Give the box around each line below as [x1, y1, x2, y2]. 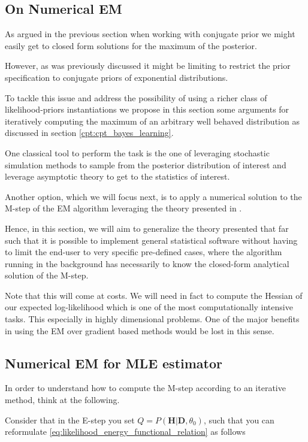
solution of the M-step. [5, 269, 89, 281]
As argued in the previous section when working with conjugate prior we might [5, 28, 295, 40]
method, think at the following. [5, 393, 120, 406]
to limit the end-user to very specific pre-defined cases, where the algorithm [5, 246, 282, 258]
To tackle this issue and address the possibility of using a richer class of [5, 91, 267, 104]
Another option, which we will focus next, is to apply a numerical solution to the [5, 190, 302, 202]
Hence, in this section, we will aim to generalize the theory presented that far [5, 222, 289, 234]
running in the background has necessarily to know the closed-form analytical [5, 257, 289, 270]
